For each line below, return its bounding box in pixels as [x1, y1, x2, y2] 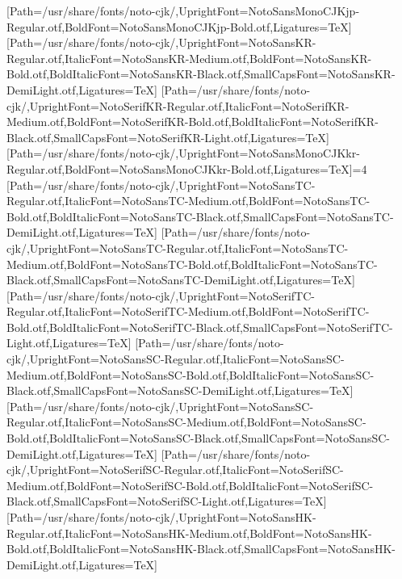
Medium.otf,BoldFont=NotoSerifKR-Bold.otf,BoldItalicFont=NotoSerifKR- [6, 113, 379, 130]
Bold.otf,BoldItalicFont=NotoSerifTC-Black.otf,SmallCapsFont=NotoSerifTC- [6, 318, 393, 335]
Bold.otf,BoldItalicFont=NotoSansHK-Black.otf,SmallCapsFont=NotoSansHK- [6, 540, 396, 557]
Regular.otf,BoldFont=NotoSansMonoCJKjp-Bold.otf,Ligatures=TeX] [6, 18, 352, 35]
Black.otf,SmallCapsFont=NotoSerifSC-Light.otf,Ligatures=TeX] [6, 493, 327, 510]
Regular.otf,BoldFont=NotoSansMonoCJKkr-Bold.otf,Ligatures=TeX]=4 [6, 160, 367, 177]
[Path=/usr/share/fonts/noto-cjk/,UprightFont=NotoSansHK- [6, 509, 316, 525]
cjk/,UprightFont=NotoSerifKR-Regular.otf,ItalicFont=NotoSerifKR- [6, 97, 350, 114]
